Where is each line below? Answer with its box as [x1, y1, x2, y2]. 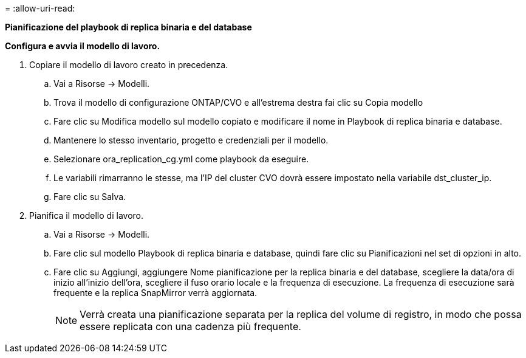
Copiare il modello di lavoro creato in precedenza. [29, 60, 228, 70]
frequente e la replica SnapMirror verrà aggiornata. [53, 287, 258, 298]
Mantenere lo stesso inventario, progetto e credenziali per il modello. [53, 135, 329, 145]
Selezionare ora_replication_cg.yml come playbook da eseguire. [53, 154, 309, 164]
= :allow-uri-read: [5, 3, 75, 13]
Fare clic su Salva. [53, 191, 126, 202]
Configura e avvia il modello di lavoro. [5, 41, 160, 51]
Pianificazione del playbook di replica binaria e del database [5, 22, 252, 32]
